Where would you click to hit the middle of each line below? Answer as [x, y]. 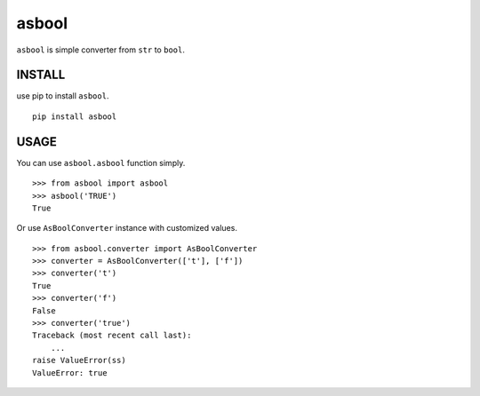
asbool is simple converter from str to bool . [101, 50]
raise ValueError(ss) [79, 360]
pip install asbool [75, 116]
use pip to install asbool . [63, 96]
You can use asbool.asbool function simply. [101, 162]
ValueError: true [70, 372]
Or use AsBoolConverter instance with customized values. [127, 228]
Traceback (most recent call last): [112, 336]
